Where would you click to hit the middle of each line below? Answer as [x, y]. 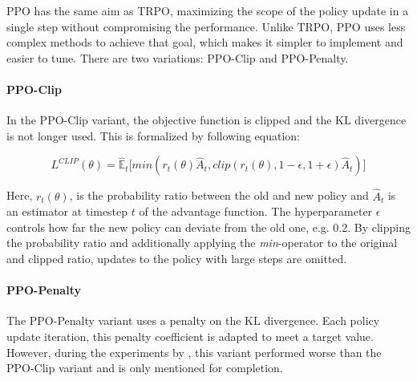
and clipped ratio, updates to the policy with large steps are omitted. [177, 258]
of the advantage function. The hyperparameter [256, 211]
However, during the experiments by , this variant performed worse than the [194, 352]
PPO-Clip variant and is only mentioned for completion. [145, 368]
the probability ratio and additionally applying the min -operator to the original [202, 243]
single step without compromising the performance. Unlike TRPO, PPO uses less [206, 26]
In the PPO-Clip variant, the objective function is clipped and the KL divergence [206, 120]
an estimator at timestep [67, 211]
